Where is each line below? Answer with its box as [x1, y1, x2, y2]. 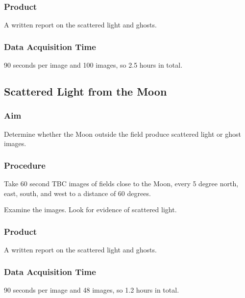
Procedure [4, 159, 46, 171]
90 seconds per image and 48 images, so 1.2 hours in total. [4, 284, 179, 295]
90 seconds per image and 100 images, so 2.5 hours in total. [4, 60, 183, 70]
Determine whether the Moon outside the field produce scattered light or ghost [4, 128, 242, 139]
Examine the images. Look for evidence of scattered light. [4, 204, 177, 215]
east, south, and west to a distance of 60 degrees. [4, 188, 151, 198]
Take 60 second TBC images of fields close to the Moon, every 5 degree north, [4, 178, 239, 189]
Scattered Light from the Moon [4, 84, 167, 99]
